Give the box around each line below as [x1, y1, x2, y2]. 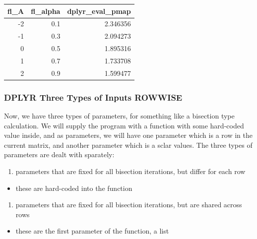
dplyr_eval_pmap [67, 5, 131, 16]
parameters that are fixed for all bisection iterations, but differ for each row [15, 166, 246, 176]
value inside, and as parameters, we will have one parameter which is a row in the [4, 130, 253, 140]
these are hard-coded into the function [15, 182, 132, 193]
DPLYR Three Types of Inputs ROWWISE [4, 91, 183, 103]
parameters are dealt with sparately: [4, 149, 115, 160]
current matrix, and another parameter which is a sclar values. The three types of [4, 139, 253, 150]
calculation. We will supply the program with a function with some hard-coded [4, 120, 244, 130]
